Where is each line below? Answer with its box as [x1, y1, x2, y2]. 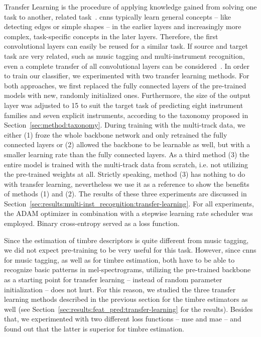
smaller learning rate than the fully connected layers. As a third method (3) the [4, 149, 249, 159]
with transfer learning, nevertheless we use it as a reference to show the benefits [4, 178, 249, 189]
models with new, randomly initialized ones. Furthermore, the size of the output [4, 90, 250, 100]
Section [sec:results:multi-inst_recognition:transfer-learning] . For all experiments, [4, 198, 254, 208]
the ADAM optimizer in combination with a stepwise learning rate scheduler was [4, 208, 253, 218]
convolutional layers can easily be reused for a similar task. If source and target [4, 41, 248, 51]
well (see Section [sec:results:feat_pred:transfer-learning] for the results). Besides [4, 303, 253, 314]
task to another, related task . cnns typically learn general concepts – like [4, 11, 231, 22]
